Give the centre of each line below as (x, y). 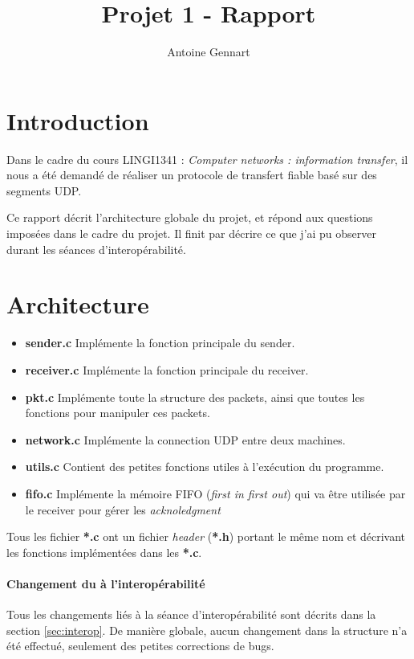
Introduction (78, 120)
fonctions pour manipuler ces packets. (118, 413)
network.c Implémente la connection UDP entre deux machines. (185, 439)
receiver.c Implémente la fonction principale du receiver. (167, 369)
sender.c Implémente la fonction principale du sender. (160, 343)
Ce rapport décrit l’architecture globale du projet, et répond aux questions (190, 217)
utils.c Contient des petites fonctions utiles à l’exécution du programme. (205, 467)
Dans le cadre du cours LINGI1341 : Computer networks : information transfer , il (207, 159)
